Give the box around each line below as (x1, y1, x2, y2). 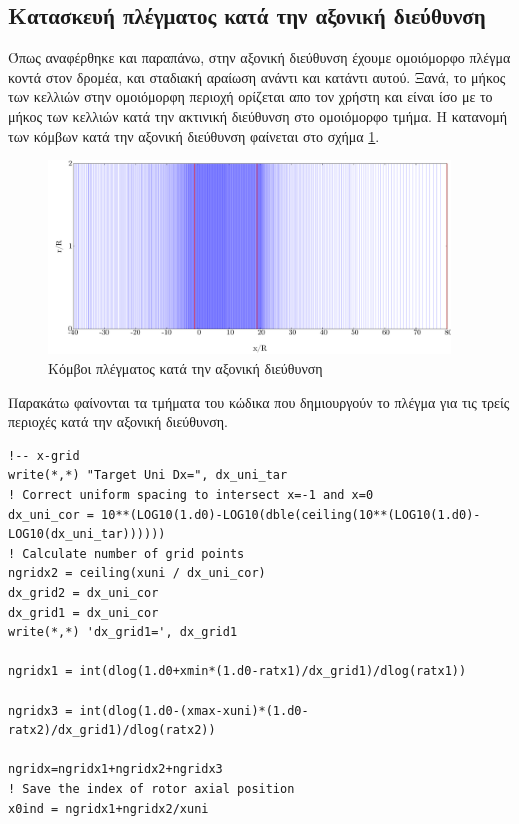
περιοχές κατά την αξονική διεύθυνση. (8, 411, 228, 432)
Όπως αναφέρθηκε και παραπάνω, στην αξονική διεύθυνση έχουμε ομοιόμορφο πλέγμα (8, 47, 511, 68)
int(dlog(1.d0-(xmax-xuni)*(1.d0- (79, 703, 309, 718)
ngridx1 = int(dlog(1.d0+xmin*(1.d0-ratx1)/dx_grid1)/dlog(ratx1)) (8, 664, 467, 679)
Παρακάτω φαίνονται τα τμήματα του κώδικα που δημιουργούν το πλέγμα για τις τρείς (8, 391, 510, 412)
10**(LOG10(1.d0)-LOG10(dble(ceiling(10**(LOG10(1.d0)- (101, 507, 481, 522)
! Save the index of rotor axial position (8, 781, 295, 796)
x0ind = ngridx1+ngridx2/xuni (8, 801, 209, 816)
